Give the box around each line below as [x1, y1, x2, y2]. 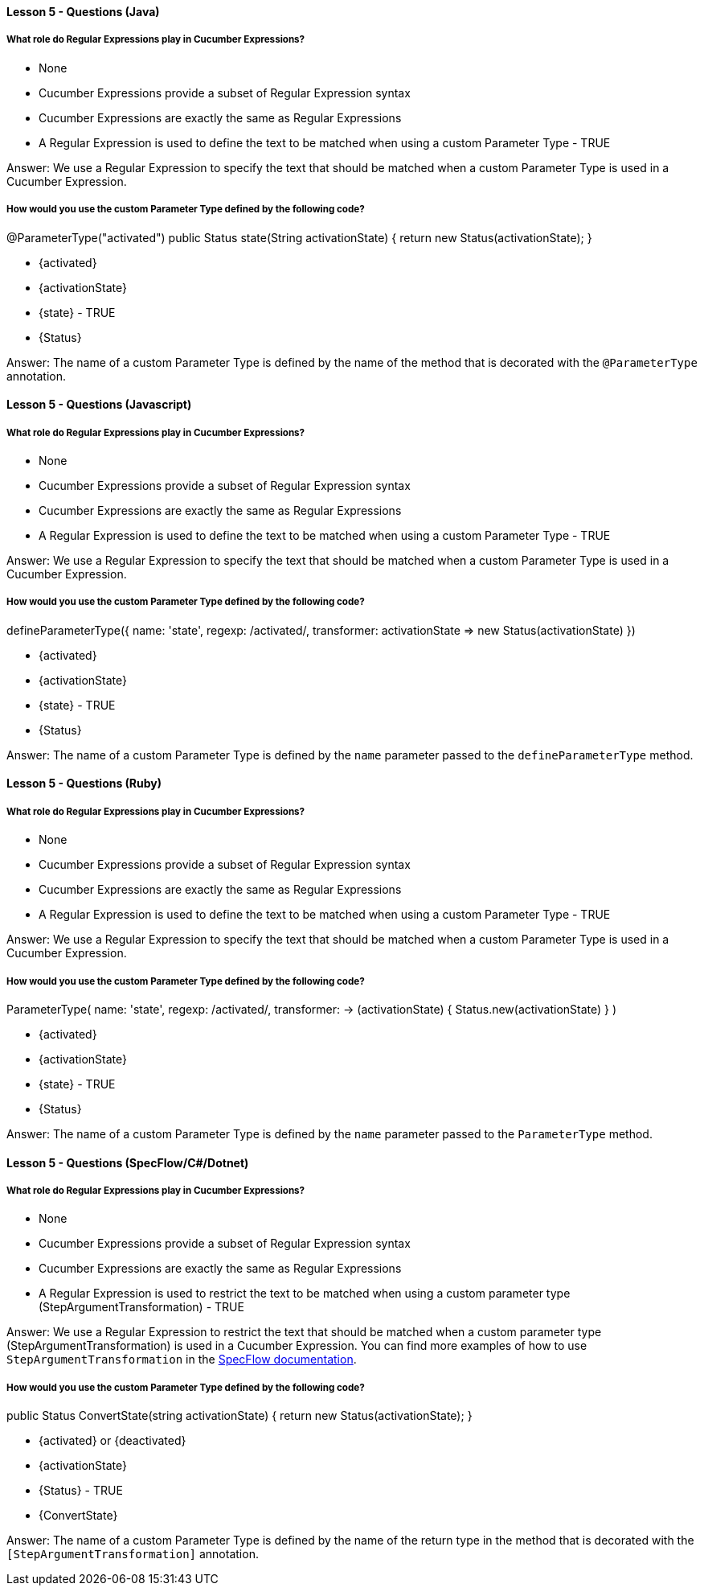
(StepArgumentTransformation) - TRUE [39, 1300, 244, 1314]
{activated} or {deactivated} [39, 1434, 186, 1448]
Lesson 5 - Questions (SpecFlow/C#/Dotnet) [6, 1155, 249, 1170]
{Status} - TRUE [39, 1483, 123, 1498]
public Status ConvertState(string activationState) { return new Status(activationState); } [6, 1409, 473, 1423]
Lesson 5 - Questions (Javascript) [6, 397, 192, 412]
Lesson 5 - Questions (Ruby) [6, 776, 162, 791]
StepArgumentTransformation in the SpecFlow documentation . [6, 1352, 357, 1367]
